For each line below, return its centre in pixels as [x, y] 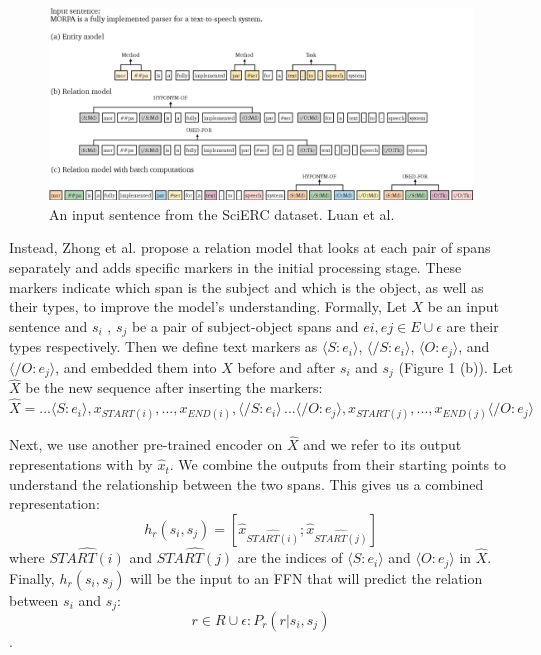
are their [472, 325]
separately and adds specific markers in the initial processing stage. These [235, 266]
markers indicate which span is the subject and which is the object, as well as [246, 286]
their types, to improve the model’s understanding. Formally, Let [208, 306]
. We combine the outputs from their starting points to [338, 464]
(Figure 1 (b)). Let [455, 366]
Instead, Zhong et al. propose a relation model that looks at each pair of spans [250, 247]
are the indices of [290, 557]
